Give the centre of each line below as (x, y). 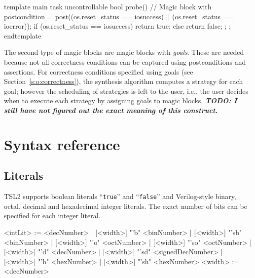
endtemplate (23, 35)
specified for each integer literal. (52, 216)
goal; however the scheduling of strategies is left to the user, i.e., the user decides (126, 91)
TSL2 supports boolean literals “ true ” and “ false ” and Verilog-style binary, (120, 196)
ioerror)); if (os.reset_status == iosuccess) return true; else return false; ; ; (117, 26)
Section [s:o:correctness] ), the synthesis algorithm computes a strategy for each (124, 81)
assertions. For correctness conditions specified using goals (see (99, 71)
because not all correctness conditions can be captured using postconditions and (125, 61)
